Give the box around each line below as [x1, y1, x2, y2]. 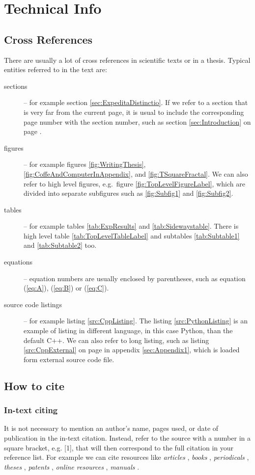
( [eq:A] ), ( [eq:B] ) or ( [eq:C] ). [24, 283, 109, 293]
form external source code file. [24, 354, 114, 364]
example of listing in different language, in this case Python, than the [24, 325, 233, 336]
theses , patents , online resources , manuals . [4, 461, 140, 472]
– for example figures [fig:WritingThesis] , [24, 159, 146, 169]
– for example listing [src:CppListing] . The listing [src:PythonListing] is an [24, 316, 248, 326]
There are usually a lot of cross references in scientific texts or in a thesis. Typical [4, 54, 251, 65]
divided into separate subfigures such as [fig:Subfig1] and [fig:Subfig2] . [24, 188, 233, 198]
